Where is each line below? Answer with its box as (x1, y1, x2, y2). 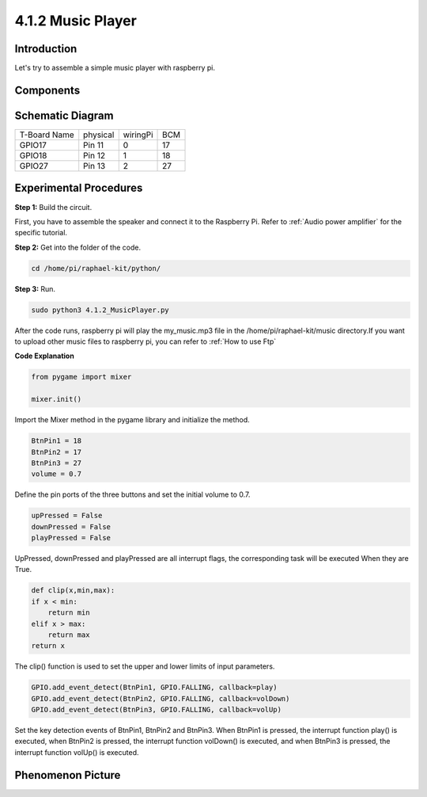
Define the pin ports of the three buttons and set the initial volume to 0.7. (14, 490, 251, 499)
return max (47, 630, 90, 639)
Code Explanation (14, 351, 74, 360)
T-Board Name (19, 129, 74, 140)
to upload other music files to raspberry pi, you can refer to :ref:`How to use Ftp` (14, 337, 277, 346)
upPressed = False (31, 511, 103, 521)
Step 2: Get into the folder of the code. (14, 242, 142, 252)
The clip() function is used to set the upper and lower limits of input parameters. (14, 662, 275, 671)
